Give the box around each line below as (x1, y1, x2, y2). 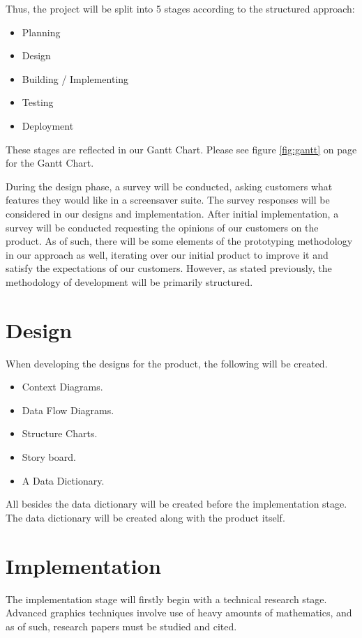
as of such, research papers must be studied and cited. (6, 618, 237, 633)
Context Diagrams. (22, 379, 103, 394)
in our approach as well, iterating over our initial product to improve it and (6, 247, 329, 261)
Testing (22, 95, 54, 109)
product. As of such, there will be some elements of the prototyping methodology (6, 234, 353, 248)
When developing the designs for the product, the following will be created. (6, 356, 328, 370)
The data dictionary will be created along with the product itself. (6, 510, 285, 524)
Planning (22, 24, 61, 39)
